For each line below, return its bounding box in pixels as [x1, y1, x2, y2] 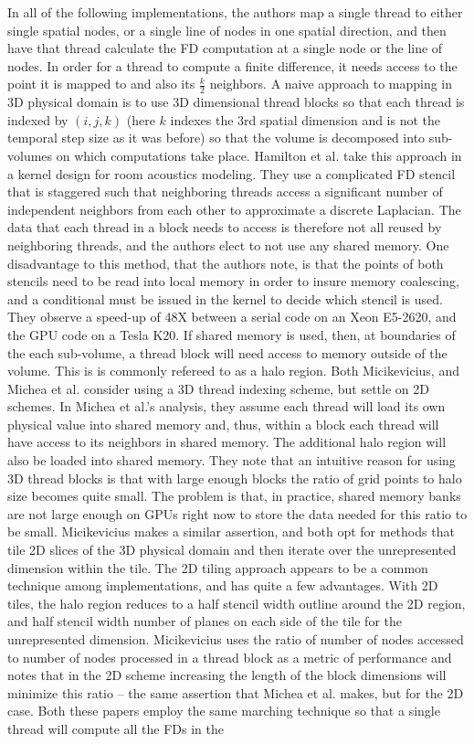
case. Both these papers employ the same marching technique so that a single [7, 701, 440, 720]
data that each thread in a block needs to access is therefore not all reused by [7, 218, 442, 237]
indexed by [7, 110, 68, 129]
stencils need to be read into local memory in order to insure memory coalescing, [7, 271, 459, 291]
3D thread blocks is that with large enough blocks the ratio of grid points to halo [7, 468, 462, 487]
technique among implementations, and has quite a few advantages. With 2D [7, 576, 438, 595]
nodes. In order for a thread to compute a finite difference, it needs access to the [7, 56, 458, 75]
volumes [7, 145, 53, 165]
